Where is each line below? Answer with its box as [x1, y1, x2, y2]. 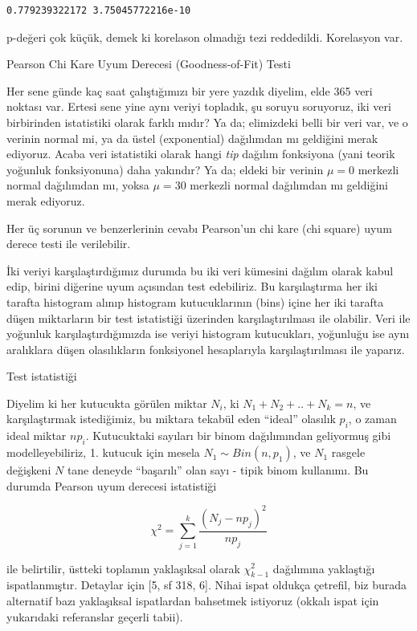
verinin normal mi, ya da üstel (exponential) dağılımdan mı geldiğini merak [6, 129, 378, 146]
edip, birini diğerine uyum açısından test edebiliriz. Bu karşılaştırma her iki [6, 278, 378, 295]
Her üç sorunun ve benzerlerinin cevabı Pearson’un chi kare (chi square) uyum [6, 219, 392, 236]
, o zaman [348, 410, 397, 427]
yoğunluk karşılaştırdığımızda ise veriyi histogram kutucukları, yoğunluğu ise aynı [6, 325, 410, 342]
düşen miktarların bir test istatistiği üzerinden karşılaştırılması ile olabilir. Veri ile [6, 309, 411, 326]
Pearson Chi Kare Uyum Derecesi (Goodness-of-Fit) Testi [6, 55, 291, 72]
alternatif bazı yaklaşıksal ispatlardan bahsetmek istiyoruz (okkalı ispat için [6, 592, 379, 609]
